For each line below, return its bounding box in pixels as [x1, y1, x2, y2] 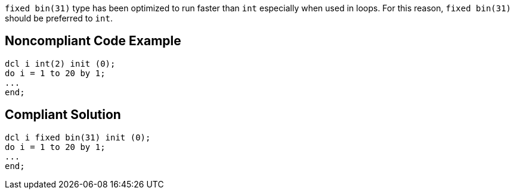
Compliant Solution [5, 107, 121, 123]
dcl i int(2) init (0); [5, 58, 116, 68]
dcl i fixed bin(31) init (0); [5, 132, 151, 142]
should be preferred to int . [5, 13, 113, 23]
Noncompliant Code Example [5, 33, 181, 49]
